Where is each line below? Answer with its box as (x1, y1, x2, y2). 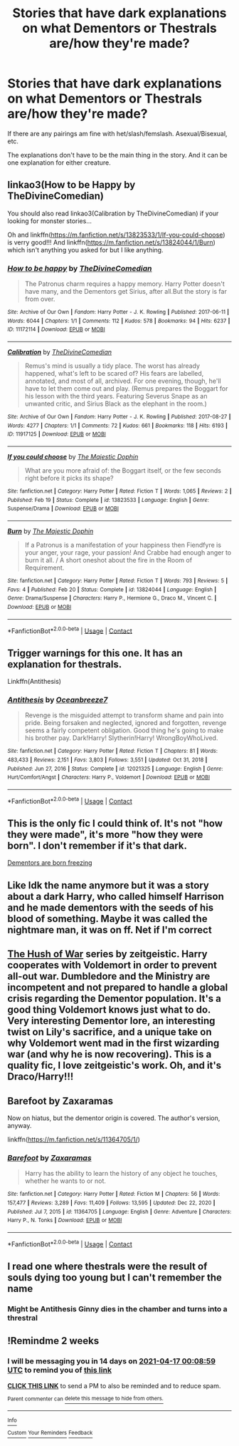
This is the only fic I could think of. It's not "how (7, 818, 223, 830)
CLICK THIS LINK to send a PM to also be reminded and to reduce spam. (7, 1381, 221, 1390)
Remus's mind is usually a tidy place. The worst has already (24, 361, 201, 370)
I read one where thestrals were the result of (7, 1261, 208, 1272)
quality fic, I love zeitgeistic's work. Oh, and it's (7, 1060, 222, 1072)
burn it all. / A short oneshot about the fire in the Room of (24, 555, 193, 564)
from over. (24, 294, 55, 304)
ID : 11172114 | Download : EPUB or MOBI (7, 326, 105, 333)
